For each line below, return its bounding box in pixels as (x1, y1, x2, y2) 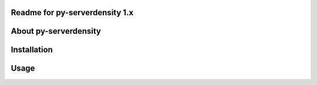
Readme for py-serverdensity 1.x (11, 8, 134, 17)
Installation (11, 45, 53, 55)
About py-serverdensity (11, 26, 102, 36)
